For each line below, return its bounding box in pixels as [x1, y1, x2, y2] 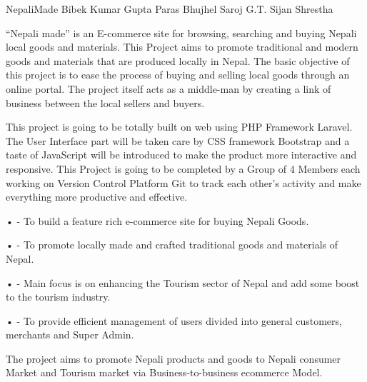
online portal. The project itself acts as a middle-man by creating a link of [6, 81, 331, 96]
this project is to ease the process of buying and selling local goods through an [6, 67, 350, 82]
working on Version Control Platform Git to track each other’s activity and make [6, 175, 361, 190]
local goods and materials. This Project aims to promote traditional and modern [6, 39, 358, 54]
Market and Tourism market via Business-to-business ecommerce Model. [6, 365, 323, 380]
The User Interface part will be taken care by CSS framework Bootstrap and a [6, 133, 350, 148]
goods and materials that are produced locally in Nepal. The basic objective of [6, 53, 350, 68]
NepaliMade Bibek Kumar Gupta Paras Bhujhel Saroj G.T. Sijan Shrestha [6, 1, 333, 16]
